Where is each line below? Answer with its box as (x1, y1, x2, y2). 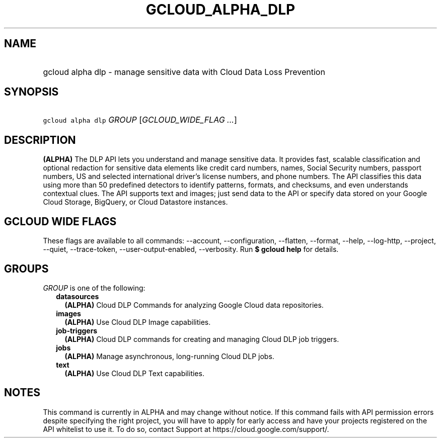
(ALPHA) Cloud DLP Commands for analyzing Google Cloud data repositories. (64, 300, 324, 309)
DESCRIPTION (4, 133, 76, 146)
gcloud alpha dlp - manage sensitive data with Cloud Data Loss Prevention (43, 66, 325, 77)
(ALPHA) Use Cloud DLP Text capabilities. (64, 369, 204, 378)
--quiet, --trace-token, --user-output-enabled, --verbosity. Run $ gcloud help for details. (43, 245, 339, 254)
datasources (56, 292, 99, 301)
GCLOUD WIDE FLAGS (4, 215, 117, 228)
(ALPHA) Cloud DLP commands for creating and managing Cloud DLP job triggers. (64, 334, 339, 343)
